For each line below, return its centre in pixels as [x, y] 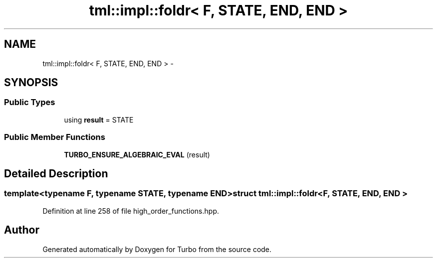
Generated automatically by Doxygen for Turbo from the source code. [157, 249]
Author [22, 230]
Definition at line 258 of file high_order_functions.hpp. [131, 211]
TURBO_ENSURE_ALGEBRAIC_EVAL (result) [137, 154]
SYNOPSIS [31, 83]
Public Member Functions [55, 137]
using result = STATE [99, 120]
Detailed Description [56, 173]
